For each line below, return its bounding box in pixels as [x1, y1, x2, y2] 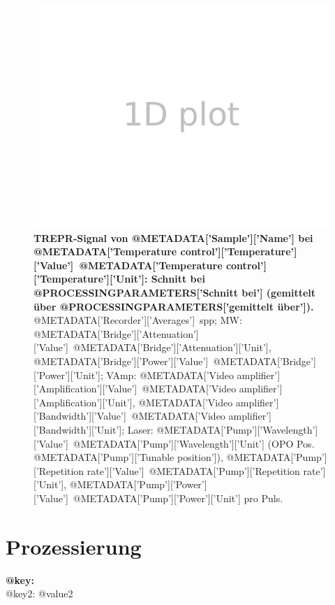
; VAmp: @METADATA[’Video [100, 367, 234, 382]
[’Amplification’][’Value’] [33, 381, 137, 396]
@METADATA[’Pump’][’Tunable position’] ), [33, 450, 223, 464]
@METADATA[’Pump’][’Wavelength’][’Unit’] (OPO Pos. [73, 436, 315, 450]
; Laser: [121, 422, 154, 436]
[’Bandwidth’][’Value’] [33, 408, 126, 423]
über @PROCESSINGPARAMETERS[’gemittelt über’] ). [33, 299, 314, 313]
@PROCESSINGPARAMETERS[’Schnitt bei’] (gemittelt [33, 285, 316, 299]
